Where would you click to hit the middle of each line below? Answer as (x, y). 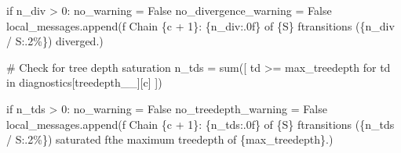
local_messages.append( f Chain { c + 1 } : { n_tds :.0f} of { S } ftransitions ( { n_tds (200, 124)
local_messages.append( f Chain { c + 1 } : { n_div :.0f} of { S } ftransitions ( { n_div (200, 25)
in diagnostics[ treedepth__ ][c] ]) (84, 82)
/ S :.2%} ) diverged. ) (55, 41)
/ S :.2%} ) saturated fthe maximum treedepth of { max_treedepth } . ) (170, 139)
